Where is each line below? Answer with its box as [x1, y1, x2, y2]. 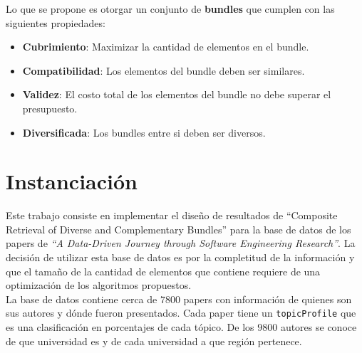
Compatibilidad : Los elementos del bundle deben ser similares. [22, 63, 305, 78]
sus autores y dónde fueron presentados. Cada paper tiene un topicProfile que [6, 305, 356, 320]
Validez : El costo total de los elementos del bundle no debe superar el [22, 87, 331, 102]
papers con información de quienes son [183, 291, 352, 306]
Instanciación [6, 167, 138, 196]
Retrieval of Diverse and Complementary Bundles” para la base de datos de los [6, 221, 351, 236]
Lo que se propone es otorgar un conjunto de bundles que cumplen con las [6, 1, 335, 16]
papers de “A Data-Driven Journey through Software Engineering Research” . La [6, 236, 356, 251]
